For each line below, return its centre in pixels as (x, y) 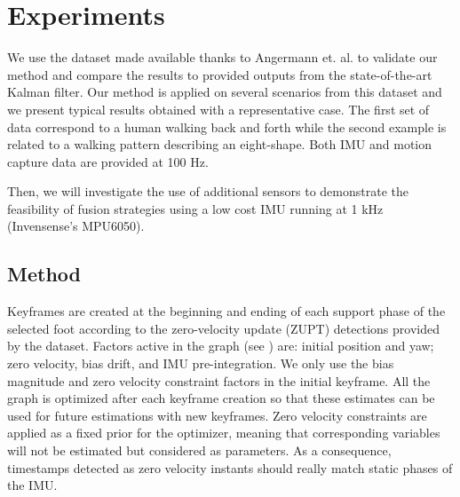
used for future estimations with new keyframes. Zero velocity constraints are (217, 415)
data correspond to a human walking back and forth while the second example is (227, 126)
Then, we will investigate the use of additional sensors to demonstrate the (208, 191)
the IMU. (32, 485)
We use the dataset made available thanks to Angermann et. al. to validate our (222, 57)
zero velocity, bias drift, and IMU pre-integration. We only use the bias (201, 363)
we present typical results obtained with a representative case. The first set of (218, 109)
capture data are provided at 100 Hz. (108, 161)
